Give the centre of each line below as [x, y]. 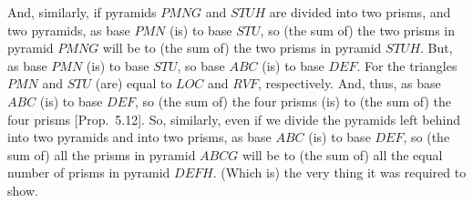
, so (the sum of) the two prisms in [358, 30]
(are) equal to [134, 83]
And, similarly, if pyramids [82, 12]
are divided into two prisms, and [360, 12]
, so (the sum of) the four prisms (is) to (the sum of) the [293, 101]
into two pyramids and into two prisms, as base [139, 137]
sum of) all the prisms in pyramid [102, 154]
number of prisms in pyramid [89, 173]
